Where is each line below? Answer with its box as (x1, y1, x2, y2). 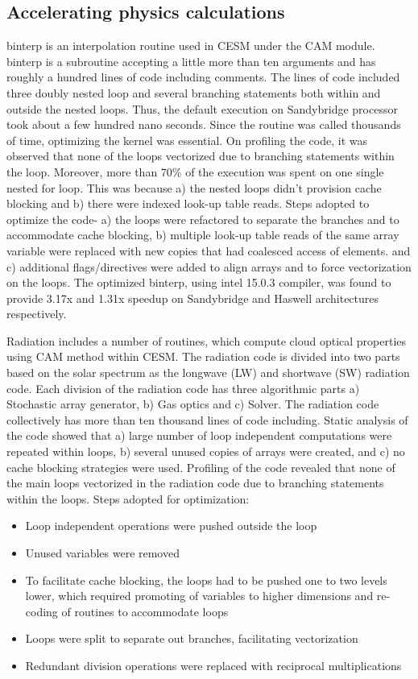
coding (25, 602, 58, 619)
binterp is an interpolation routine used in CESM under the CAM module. (6, 37, 375, 54)
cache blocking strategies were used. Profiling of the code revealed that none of (6, 458, 395, 475)
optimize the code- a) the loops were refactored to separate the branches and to (6, 210, 399, 227)
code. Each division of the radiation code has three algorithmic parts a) (6, 379, 360, 396)
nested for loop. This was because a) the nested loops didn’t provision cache (6, 179, 382, 196)
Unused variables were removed (25, 544, 180, 561)
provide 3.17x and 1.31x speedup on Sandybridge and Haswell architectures (6, 289, 379, 306)
